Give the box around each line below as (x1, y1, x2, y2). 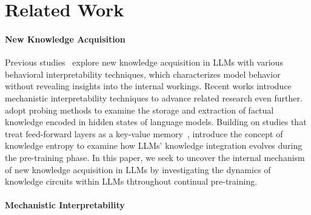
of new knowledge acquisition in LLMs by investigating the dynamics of (5, 163, 271, 176)
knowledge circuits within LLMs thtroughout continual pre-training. (5, 175, 258, 188)
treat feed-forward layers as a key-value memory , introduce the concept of (5, 127, 283, 140)
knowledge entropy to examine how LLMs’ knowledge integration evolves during (5, 139, 303, 152)
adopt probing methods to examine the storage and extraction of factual (5, 103, 274, 116)
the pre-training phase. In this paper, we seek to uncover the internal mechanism (5, 151, 305, 163)
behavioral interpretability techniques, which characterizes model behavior (5, 67, 281, 80)
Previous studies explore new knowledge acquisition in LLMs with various (5, 56, 283, 69)
